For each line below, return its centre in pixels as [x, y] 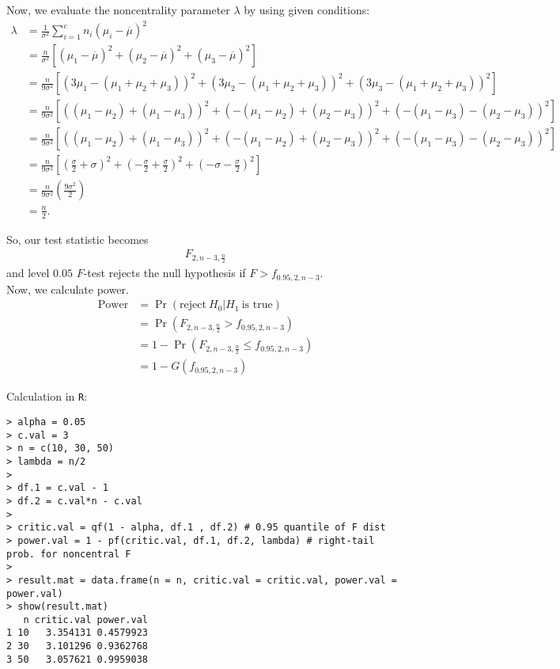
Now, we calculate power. [68, 289]
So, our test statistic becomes [78, 239]
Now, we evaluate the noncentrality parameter [118, 10]
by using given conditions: [307, 10]
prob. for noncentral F [69, 554]
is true [257, 305]
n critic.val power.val [85, 620]
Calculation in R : [47, 396]
